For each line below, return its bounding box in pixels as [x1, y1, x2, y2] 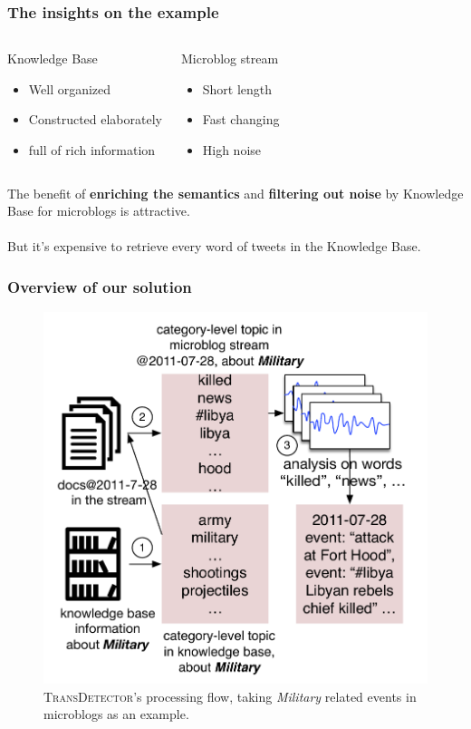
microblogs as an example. [43, 705, 189, 724]
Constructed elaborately [28, 110, 162, 129]
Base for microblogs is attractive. [7, 201, 190, 220]
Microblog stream [180, 49, 279, 68]
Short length [202, 79, 273, 98]
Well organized [28, 79, 111, 98]
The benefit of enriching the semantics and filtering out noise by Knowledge [7, 183, 464, 202]
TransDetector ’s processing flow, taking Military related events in [43, 686, 417, 705]
